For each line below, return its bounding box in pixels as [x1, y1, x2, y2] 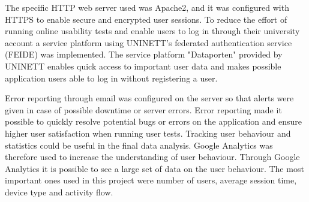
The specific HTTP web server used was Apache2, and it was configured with [5, 1, 289, 13]
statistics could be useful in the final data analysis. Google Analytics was [5, 138, 273, 151]
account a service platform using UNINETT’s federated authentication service [5, 36, 292, 49]
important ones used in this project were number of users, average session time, [5, 174, 297, 186]
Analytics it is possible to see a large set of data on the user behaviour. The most [5, 162, 304, 174]
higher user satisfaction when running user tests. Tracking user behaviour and [5, 126, 291, 139]
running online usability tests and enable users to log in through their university [5, 25, 300, 37]
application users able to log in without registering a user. [5, 71, 218, 84]
